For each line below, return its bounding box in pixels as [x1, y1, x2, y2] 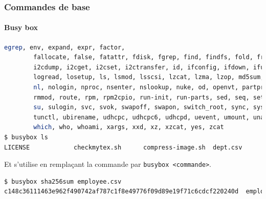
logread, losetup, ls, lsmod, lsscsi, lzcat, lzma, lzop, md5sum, [33, 73, 264, 81]
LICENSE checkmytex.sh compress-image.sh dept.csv [4, 143, 242, 151]
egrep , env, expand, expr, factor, [4, 43, 125, 51]
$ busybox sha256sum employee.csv [4, 178, 122, 185]
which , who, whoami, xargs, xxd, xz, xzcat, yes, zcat [33, 123, 224, 131]
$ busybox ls [4, 133, 48, 141]
